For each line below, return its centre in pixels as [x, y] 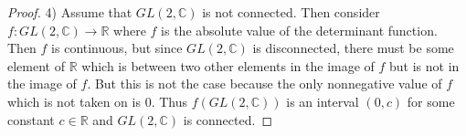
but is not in [424, 65]
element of [36, 65]
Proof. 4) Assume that [70, 12]
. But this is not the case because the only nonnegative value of [265, 84]
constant [31, 119]
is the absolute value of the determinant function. [299, 30]
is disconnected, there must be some [353, 48]
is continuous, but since [117, 48]
